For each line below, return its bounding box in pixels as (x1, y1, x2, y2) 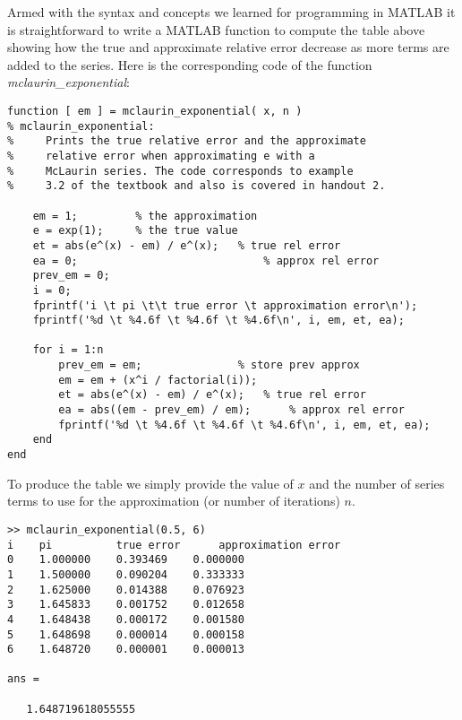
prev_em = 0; (32, 269, 110, 282)
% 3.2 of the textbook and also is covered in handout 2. (7, 179, 386, 193)
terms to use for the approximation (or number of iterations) (7, 491, 340, 510)
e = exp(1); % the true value (32, 224, 238, 238)
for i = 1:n (32, 343, 104, 357)
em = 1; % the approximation (32, 209, 258, 222)
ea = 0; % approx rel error (32, 254, 380, 267)
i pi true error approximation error (7, 538, 341, 551)
